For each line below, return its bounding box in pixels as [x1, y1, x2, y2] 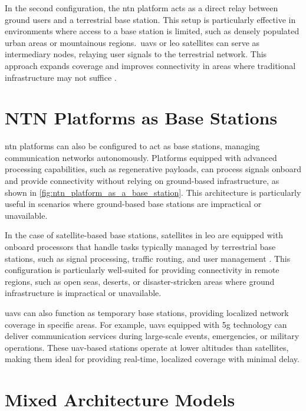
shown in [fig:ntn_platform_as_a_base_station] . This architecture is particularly [5, 186, 301, 198]
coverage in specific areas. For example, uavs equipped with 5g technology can [5, 318, 287, 330]
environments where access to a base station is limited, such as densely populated [5, 25, 300, 37]
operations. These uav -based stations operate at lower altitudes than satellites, [5, 341, 289, 353]
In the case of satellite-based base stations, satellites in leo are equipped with [5, 229, 283, 241]
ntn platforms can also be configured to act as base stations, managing [5, 140, 260, 152]
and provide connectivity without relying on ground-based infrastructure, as [5, 175, 279, 187]
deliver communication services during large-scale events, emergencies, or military [5, 330, 300, 342]
